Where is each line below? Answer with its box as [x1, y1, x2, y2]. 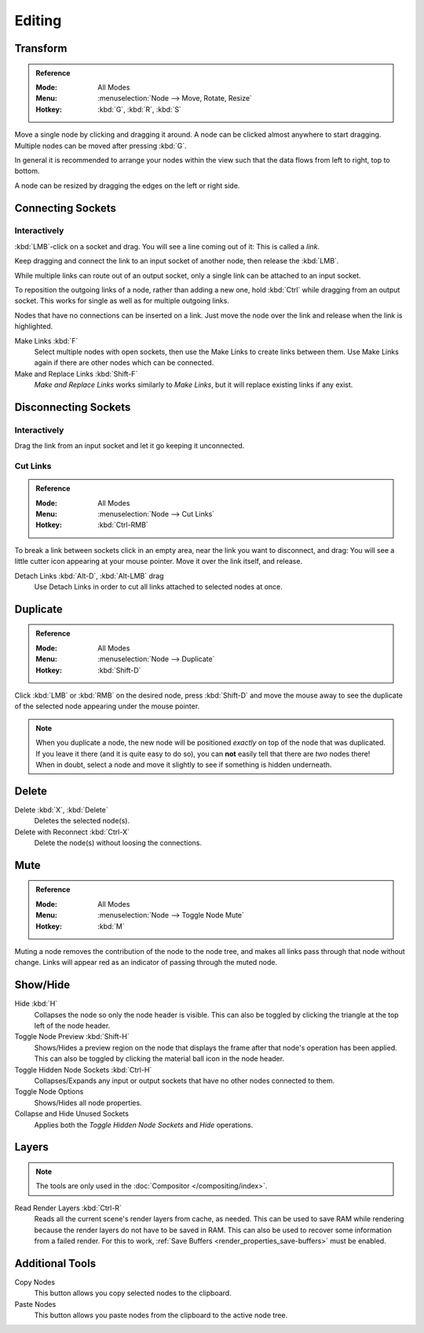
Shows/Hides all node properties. [34, 1098, 142, 1107]
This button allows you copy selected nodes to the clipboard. [34, 1288, 232, 1298]
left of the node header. [34, 1021, 111, 1030]
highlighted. [14, 322, 53, 331]
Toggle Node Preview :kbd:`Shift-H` [14, 1032, 130, 1041]
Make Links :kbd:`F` [14, 336, 79, 345]
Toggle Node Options [14, 1087, 84, 1096]
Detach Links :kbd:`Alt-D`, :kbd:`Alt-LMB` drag [14, 571, 164, 580]
